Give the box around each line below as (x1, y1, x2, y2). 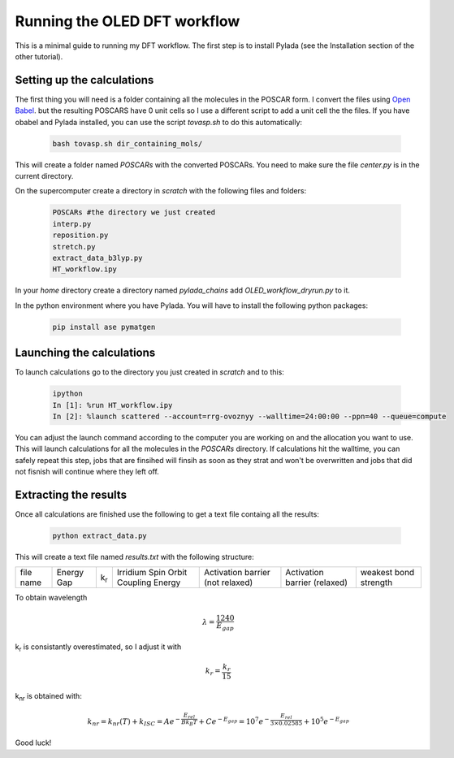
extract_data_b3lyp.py (52, 253, 143, 262)
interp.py (52, 219, 92, 228)
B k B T (181, 719, 198, 727)
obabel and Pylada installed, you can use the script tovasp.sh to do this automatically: (15, 117, 303, 127)
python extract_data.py (52, 531, 148, 540)
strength (360, 577, 393, 588)
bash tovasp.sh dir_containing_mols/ (52, 139, 203, 148)
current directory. (15, 171, 74, 180)
